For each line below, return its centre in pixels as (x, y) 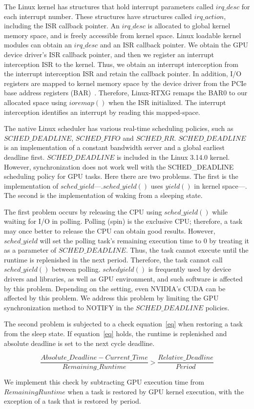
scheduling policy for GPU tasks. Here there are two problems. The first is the (121, 176)
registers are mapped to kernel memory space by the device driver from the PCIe (125, 83)
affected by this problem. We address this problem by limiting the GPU (111, 298)
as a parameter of (30, 250)
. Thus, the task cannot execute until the (187, 250)
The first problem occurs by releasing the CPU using (83, 211)
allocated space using (35, 102)
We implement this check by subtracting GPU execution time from (104, 382)
